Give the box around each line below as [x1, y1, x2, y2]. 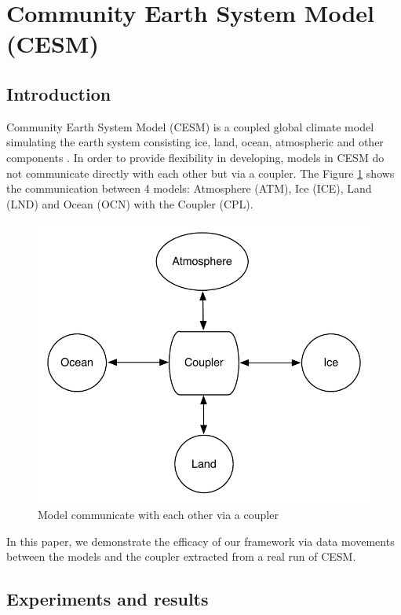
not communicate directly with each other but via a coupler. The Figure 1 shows [6, 164, 395, 181]
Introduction [6, 81, 111, 105]
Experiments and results [6, 587, 209, 611]
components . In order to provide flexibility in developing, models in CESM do [6, 149, 385, 165]
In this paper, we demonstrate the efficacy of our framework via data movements [6, 532, 395, 549]
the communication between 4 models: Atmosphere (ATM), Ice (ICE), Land [6, 180, 372, 197]
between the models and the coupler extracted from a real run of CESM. [6, 548, 356, 565]
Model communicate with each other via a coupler [38, 506, 279, 523]
